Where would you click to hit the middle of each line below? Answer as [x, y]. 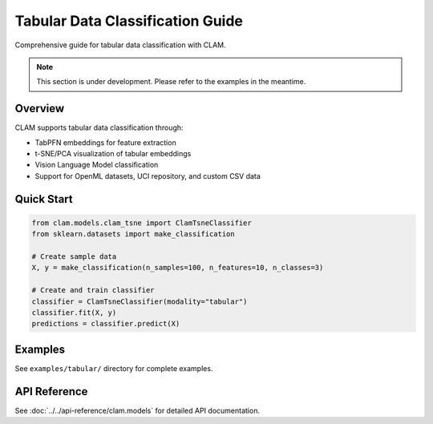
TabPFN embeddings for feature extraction [105, 142]
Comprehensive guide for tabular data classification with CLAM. [120, 45]
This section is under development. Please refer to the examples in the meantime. [171, 82]
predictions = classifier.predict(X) [106, 324]
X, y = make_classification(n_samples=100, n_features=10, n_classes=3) [178, 268]
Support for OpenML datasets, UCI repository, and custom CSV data [148, 176]
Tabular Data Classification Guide [129, 21]
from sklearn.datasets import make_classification [134, 234]
